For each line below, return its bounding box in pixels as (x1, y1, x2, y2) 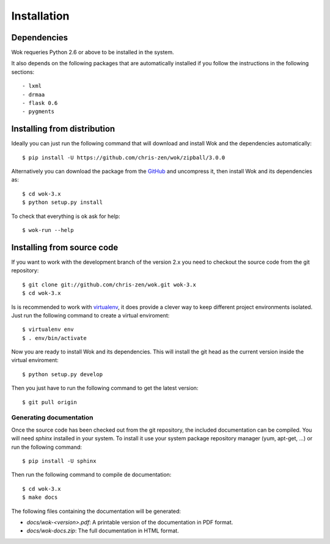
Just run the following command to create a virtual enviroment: (11, 311, 170, 319)
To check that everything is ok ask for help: (11, 212, 120, 220)
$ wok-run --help (22, 227, 74, 234)
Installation (11, 9, 70, 23)
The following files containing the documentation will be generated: (11, 507, 182, 515)
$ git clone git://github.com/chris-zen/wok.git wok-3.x (22, 281, 197, 288)
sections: (11, 68, 35, 76)
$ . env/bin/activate (22, 335, 87, 341)
